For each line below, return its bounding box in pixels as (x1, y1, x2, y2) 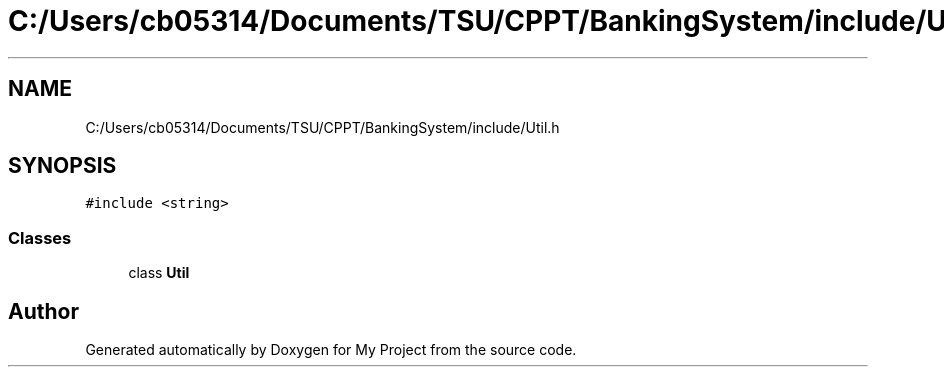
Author (8, 298, 79, 324)
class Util (128, 264, 190, 282)
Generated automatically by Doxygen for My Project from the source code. (85, 341, 577, 359)
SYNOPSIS (8, 153, 117, 179)
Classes (8, 227, 72, 248)
